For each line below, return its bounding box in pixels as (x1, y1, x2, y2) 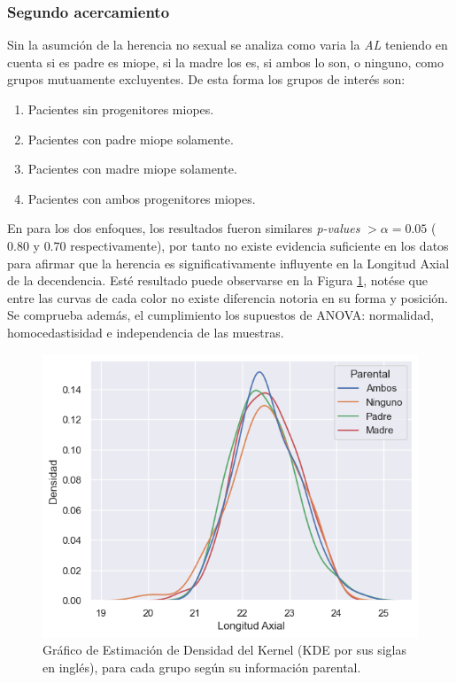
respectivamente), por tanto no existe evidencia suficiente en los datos (70, 236, 449, 254)
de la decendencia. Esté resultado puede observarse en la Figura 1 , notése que (7, 271, 428, 290)
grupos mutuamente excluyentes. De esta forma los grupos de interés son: (7, 70, 406, 89)
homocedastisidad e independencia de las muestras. (7, 322, 284, 341)
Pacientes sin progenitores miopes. (27, 100, 214, 118)
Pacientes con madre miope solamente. (27, 159, 237, 178)
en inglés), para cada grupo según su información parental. (43, 657, 361, 676)
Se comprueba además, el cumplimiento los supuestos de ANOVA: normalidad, (7, 306, 434, 324)
